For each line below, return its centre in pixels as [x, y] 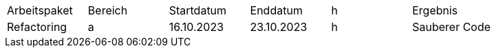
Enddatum [276, 10]
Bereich [108, 10]
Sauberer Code [452, 27]
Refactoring [37, 27]
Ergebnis [435, 10]
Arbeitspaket [40, 10]
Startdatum [198, 10]
